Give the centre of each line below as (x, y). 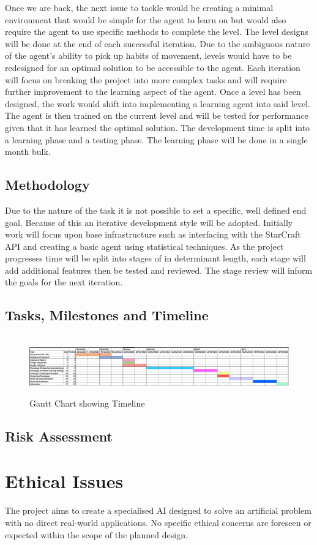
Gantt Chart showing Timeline (87, 403)
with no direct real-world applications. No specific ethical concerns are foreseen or (158, 522)
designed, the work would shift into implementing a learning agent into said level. (158, 103)
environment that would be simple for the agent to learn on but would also (146, 19)
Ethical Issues (64, 481)
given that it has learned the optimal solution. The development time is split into (158, 127)
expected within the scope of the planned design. (96, 534)
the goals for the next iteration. (64, 282)
